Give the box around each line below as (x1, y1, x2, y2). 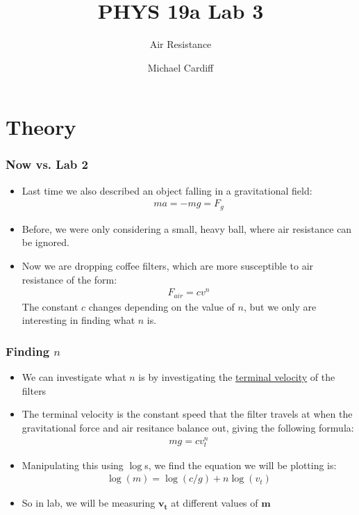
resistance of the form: (22, 272, 117, 286)
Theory (6, 113, 76, 141)
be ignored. (22, 235, 69, 250)
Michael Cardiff (147, 60, 214, 74)
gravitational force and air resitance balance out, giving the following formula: (22, 420, 354, 434)
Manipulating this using (22, 457, 124, 472)
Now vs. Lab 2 (6, 156, 88, 173)
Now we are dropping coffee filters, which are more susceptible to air (22, 258, 314, 272)
